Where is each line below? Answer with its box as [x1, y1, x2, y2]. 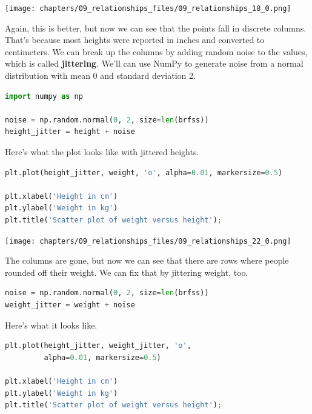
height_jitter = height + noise [5, 127, 135, 136]
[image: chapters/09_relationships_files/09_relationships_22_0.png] [5, 236, 291, 245]
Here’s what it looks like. [5, 318, 98, 331]
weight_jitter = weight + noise [5, 301, 135, 309]
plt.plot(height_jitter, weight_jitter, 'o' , [5, 341, 191, 350]
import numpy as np [5, 92, 83, 101]
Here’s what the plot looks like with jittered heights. [5, 145, 199, 158]
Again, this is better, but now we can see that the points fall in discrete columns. [5, 21, 307, 34]
